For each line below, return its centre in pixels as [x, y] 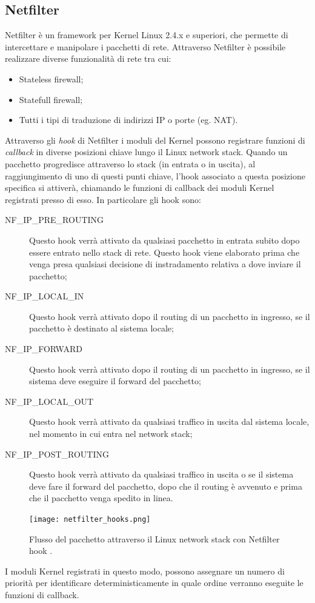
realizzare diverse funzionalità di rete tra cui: [88, 58]
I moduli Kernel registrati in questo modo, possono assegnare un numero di [145, 571]
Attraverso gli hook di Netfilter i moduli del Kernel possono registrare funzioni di [155, 140]
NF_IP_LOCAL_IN [45, 296]
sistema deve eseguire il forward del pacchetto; [115, 381]
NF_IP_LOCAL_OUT [49, 401]
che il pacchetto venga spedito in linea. [101, 498]
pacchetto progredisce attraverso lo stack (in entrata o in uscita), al [130, 163]
